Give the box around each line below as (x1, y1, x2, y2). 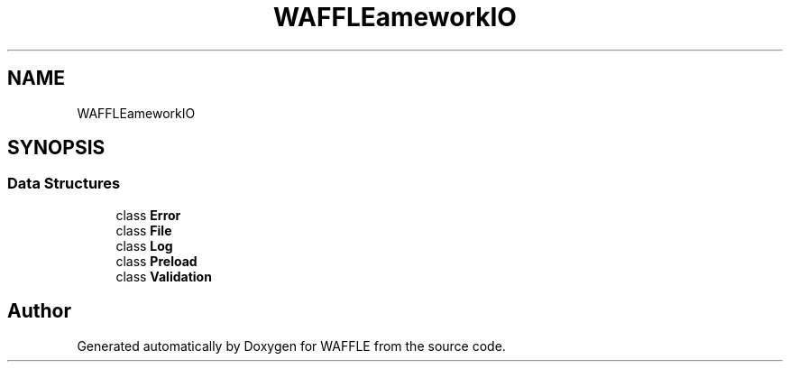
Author (7, 300, 71, 323)
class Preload (115, 253, 197, 269)
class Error (115, 207, 181, 223)
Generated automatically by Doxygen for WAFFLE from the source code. (77, 337, 506, 354)
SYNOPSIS (7, 136, 106, 160)
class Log (115, 237, 173, 254)
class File (115, 222, 172, 238)
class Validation (115, 268, 212, 284)
